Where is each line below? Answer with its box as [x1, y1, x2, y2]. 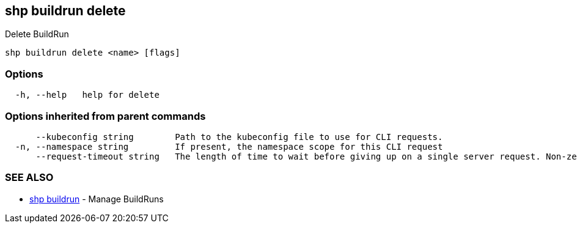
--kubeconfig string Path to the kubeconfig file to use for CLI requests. [35, 131, 443, 142]
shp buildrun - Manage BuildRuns [29, 193, 164, 204]
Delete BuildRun [5, 29, 69, 40]
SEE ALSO [5, 171, 54, 184]
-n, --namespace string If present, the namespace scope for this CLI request [15, 141, 443, 152]
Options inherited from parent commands [5, 109, 206, 122]
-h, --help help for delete [15, 90, 160, 100]
